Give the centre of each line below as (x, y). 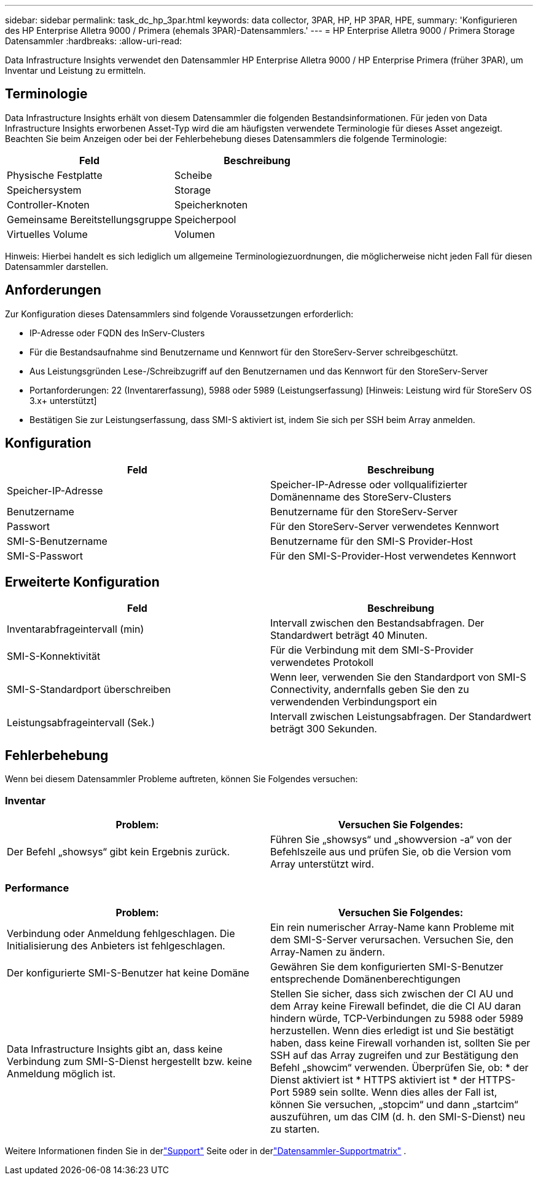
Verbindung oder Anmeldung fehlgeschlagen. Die (121, 933)
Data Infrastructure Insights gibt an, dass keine (115, 1049)
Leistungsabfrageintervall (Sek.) (81, 723)
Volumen (195, 234)
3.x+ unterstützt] (63, 400)
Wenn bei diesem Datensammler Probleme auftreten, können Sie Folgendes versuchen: (181, 779)
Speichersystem (44, 190)
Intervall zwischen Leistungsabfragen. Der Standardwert (401, 717)
